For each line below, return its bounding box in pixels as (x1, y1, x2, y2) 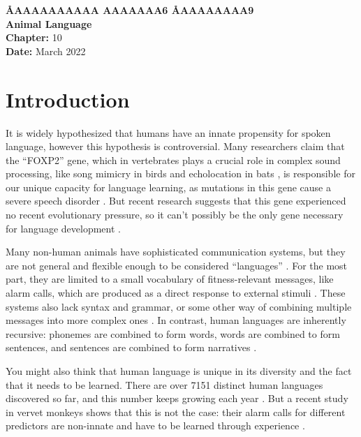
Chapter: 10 (6, 30, 62, 45)
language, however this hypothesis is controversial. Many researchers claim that (6, 139, 345, 154)
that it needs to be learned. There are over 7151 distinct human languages (6, 377, 323, 392)
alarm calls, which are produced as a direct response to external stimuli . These (6, 286, 346, 300)
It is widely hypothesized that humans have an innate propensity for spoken (6, 125, 331, 140)
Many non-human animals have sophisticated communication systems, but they (6, 244, 346, 259)
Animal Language (6, 16, 92, 31)
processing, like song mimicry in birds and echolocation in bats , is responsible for (6, 166, 355, 181)
